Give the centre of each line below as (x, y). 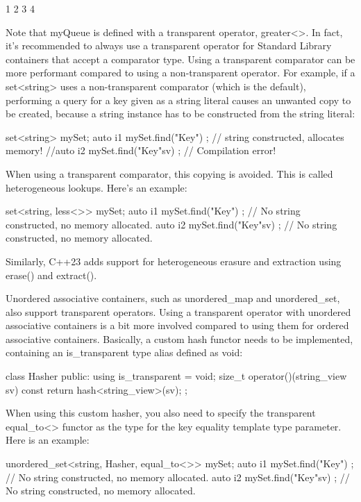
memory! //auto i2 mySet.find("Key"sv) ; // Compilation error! (141, 150)
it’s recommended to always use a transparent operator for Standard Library (169, 45)
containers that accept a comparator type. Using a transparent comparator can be (180, 59)
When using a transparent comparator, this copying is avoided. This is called (169, 173)
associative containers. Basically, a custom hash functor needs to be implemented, (179, 338)
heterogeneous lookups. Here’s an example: (96, 187)
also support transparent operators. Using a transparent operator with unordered (178, 311)
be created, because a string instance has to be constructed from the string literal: (180, 114)
